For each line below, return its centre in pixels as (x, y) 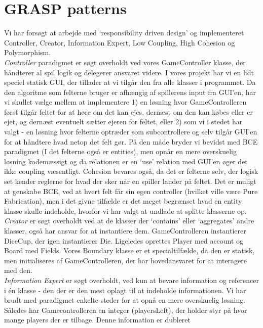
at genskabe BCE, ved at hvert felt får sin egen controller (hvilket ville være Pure (131, 191)
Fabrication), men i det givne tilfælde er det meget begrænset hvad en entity (123, 201)
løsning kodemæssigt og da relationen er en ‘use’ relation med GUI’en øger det (126, 161)
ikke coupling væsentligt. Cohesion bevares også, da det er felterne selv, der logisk (131, 171)
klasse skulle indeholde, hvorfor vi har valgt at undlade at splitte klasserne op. (125, 210)
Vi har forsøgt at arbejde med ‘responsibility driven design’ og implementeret (124, 33)
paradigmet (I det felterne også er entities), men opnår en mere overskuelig (120, 151)
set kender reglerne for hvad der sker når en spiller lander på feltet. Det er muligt (130, 181)
